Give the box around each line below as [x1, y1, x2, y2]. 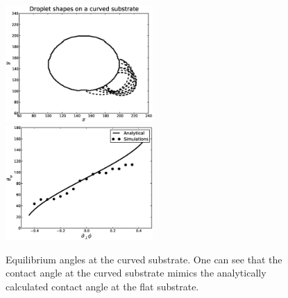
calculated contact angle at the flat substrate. [6, 279, 199, 293]
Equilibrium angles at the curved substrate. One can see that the [6, 252, 282, 266]
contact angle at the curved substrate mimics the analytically [6, 265, 266, 280]
